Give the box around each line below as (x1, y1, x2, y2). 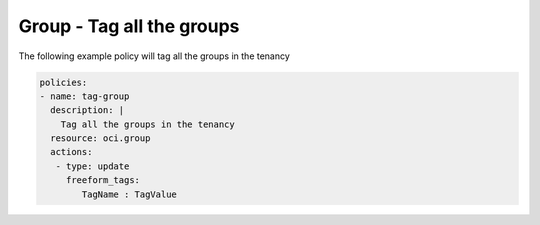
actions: (50, 146, 93, 158)
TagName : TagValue (81, 188, 177, 200)
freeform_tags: (65, 175, 140, 186)
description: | (50, 105, 125, 116)
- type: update (55, 160, 130, 172)
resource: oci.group (50, 133, 151, 144)
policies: (39, 76, 88, 88)
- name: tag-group (39, 90, 130, 102)
